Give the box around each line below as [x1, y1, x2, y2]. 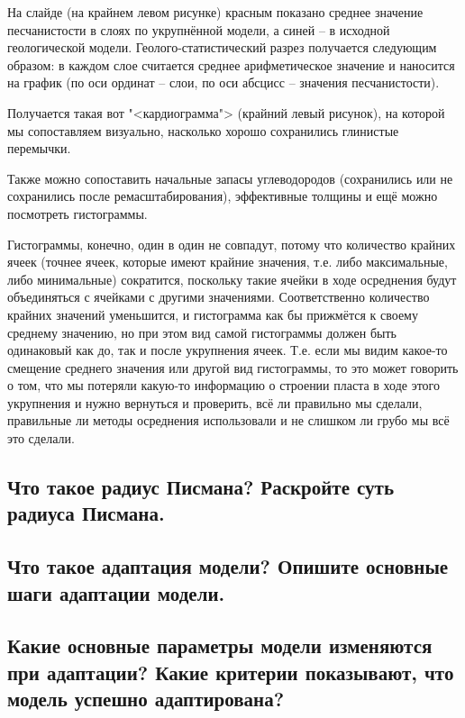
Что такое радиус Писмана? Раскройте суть [7, 473, 395, 501]
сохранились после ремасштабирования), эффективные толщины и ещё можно [7, 186, 438, 205]
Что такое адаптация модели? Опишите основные [7, 552, 449, 580]
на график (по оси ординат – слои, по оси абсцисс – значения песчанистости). [7, 73, 440, 92]
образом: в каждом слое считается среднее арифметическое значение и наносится [7, 55, 455, 74]
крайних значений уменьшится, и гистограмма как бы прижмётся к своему [7, 304, 418, 323]
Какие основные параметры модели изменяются [7, 632, 433, 659]
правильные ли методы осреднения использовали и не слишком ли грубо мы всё [7, 411, 450, 430]
